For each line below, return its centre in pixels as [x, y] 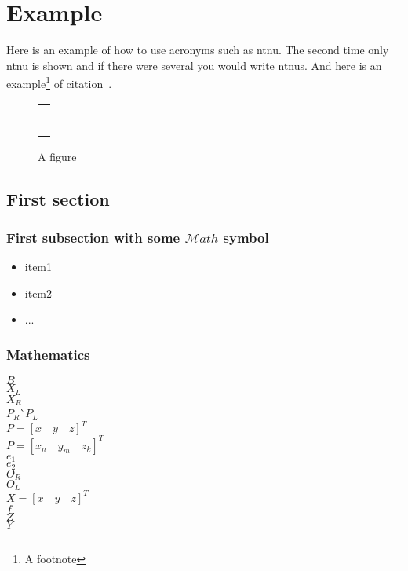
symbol [246, 237]
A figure [57, 156]
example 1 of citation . [59, 82]
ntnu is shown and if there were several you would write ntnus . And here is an [194, 65]
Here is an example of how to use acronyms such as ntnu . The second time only [198, 50]
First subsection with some [93, 237]
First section [58, 198]
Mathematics [48, 354]
